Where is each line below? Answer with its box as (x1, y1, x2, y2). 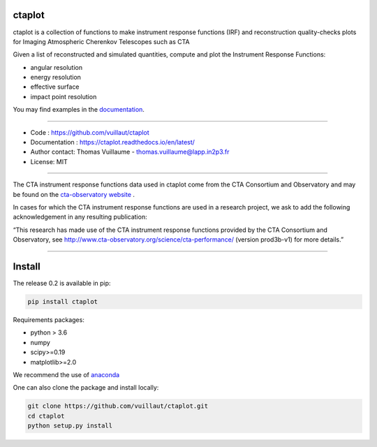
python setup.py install (27, 422, 113, 430)
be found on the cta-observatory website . (13, 190, 135, 198)
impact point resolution (30, 92, 97, 101)
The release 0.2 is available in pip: (13, 279, 111, 288)
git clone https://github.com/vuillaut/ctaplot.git (27, 402, 209, 410)
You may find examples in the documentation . (13, 105, 145, 114)
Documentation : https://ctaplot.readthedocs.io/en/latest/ (30, 138, 195, 147)
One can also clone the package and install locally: (13, 383, 159, 392)
